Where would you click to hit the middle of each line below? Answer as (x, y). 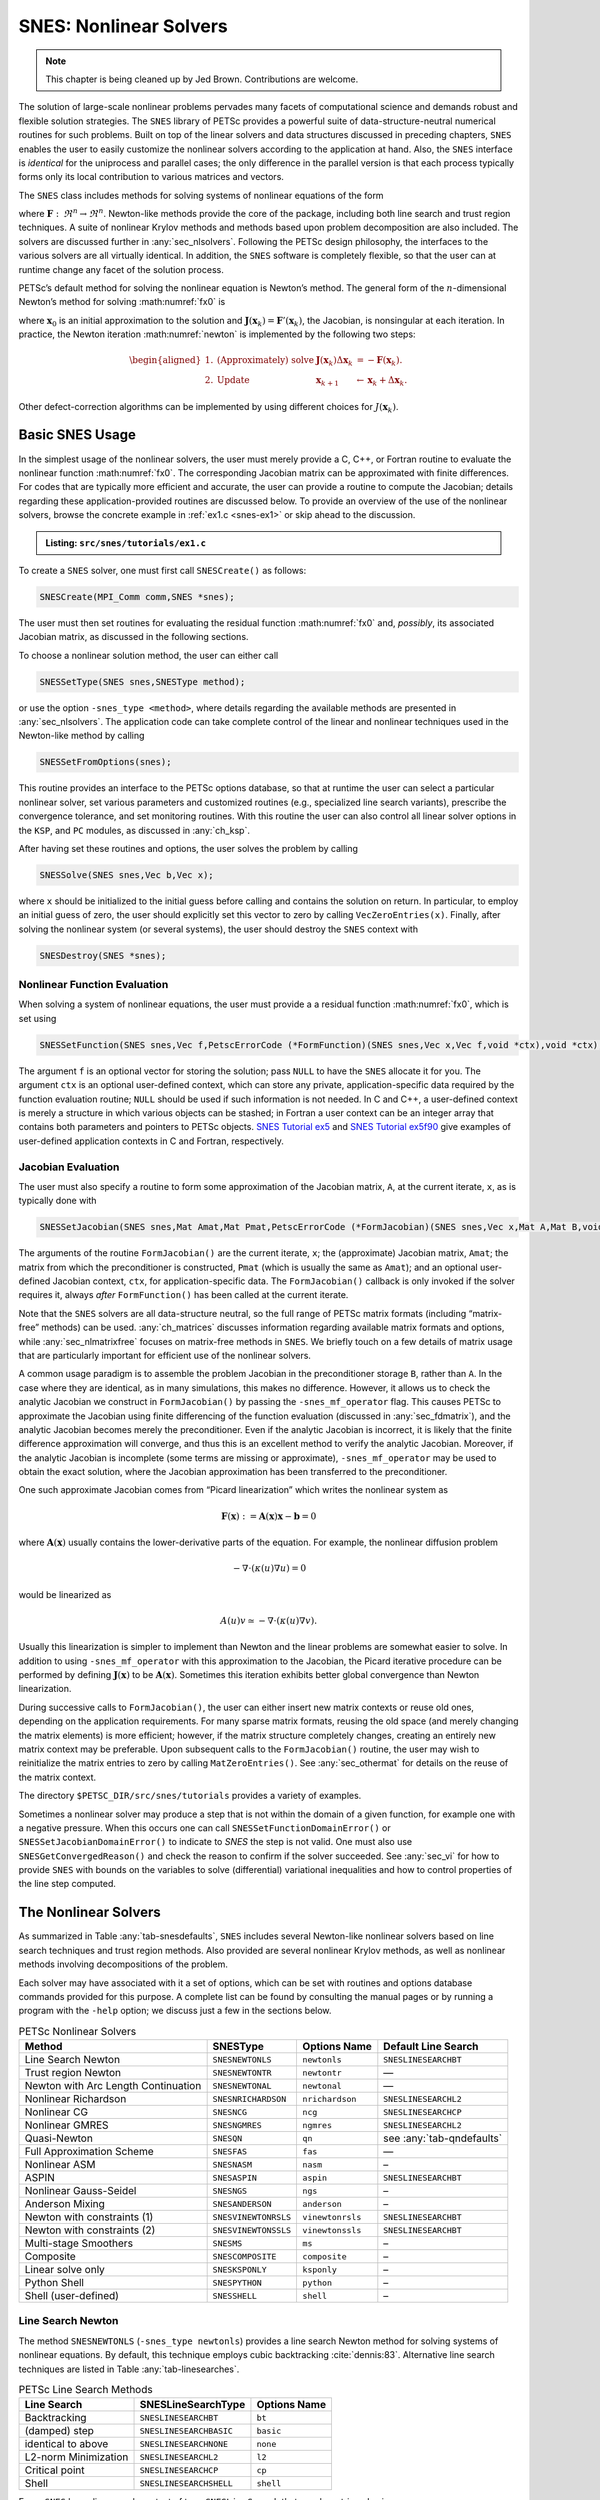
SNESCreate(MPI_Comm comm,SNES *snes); (137, 596)
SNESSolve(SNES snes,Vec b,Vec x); (126, 874)
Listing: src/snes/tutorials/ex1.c (126, 542)
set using (37, 1018)
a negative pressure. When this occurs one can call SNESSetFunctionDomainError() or (204, 1827)
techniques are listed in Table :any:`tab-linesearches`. (129, 2369)
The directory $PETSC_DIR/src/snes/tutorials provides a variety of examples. (190, 1796)
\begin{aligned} (165, 360)
